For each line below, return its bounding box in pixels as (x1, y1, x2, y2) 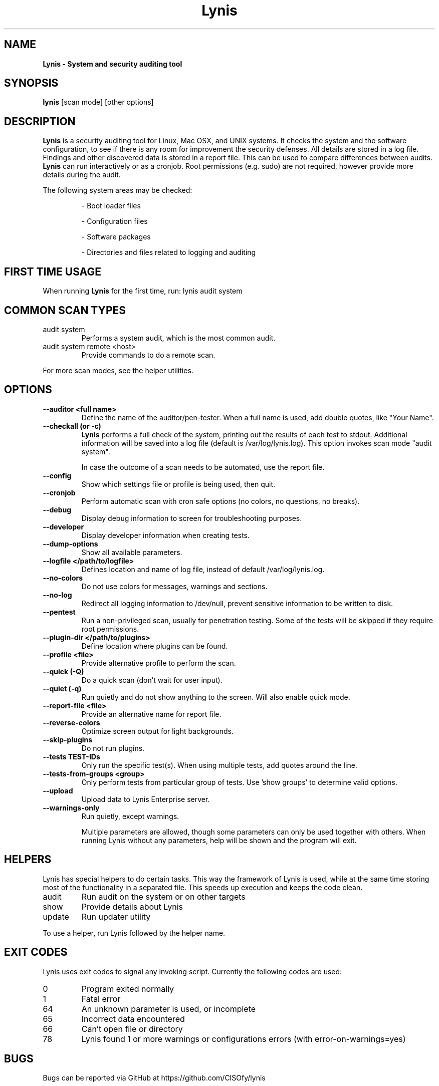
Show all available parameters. (81, 548, 182, 557)
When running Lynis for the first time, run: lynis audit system (43, 287, 243, 296)
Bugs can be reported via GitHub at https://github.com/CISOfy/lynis (43, 1073, 266, 1082)
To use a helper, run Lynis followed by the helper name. (43, 928, 226, 937)
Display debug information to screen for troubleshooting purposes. (81, 513, 302, 522)
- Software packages (81, 232, 151, 241)
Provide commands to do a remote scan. (81, 350, 215, 359)
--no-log (43, 590, 72, 599)
